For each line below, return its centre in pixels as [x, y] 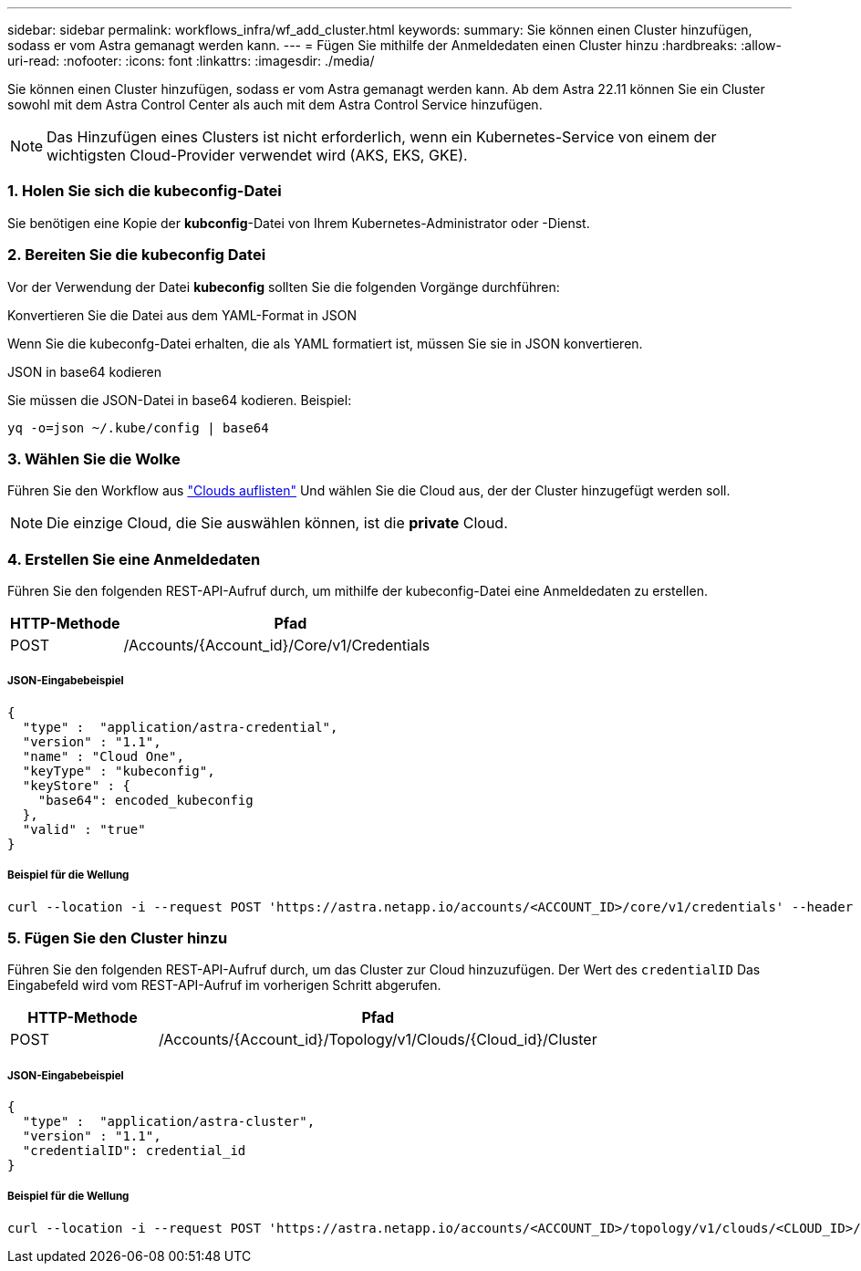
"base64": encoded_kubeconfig [145, 800]
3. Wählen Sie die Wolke [94, 458]
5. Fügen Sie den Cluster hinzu [118, 938]
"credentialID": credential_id [134, 1151]
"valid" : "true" [84, 829]
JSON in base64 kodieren [84, 371]
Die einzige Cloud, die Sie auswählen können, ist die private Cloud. [277, 523]
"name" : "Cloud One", [103, 756]
